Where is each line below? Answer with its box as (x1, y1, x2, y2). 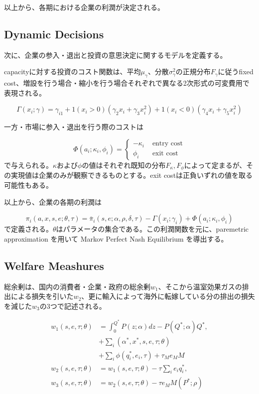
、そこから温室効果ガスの (158, 281, 242, 291)
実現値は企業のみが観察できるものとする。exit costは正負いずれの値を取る (10, 170, 253, 180)
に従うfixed (218, 66, 254, 77)
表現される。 (4, 87, 46, 98)
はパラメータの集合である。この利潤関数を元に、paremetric (56, 224, 249, 234)
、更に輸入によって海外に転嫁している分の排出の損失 (81, 291, 255, 301)
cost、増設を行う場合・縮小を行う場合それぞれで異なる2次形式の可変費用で (4, 78, 250, 88)
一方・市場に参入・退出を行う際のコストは (4, 122, 143, 132)
